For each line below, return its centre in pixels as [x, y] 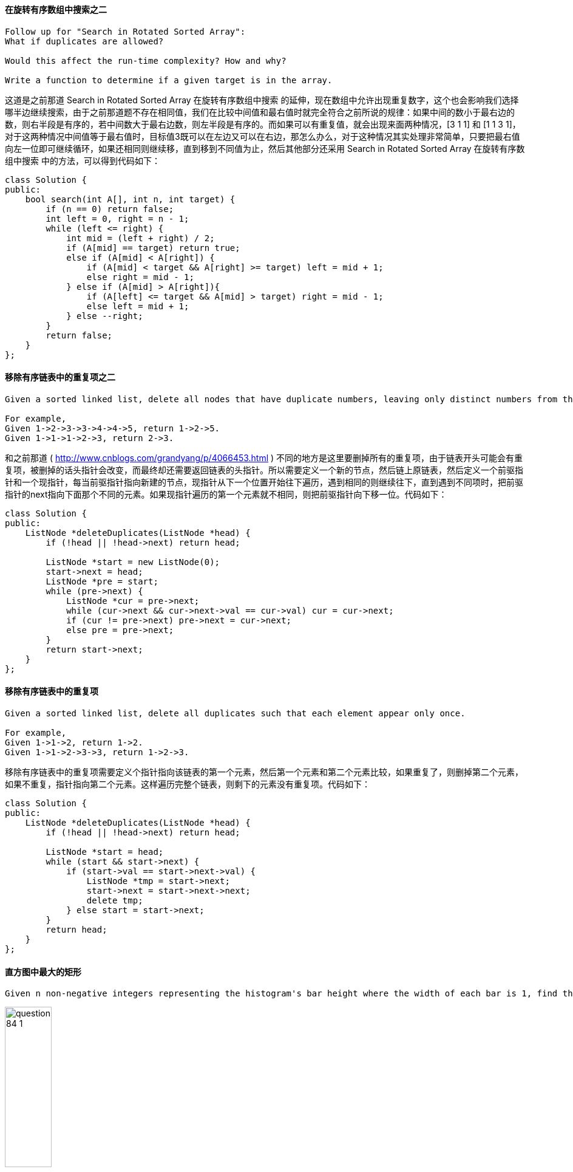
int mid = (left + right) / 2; [141, 238]
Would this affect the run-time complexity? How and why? [146, 60]
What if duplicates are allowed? [84, 41]
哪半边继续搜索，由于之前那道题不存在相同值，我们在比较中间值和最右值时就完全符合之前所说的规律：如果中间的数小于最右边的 [260, 112]
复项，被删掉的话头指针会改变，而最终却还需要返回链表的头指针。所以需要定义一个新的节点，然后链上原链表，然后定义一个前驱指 [264, 470]
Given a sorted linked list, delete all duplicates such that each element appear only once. [235, 714]
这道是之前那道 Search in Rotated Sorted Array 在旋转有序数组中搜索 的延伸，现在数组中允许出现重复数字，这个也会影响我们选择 [262, 100]
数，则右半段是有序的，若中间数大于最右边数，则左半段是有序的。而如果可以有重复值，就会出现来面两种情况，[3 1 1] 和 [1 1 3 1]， [263, 124]
